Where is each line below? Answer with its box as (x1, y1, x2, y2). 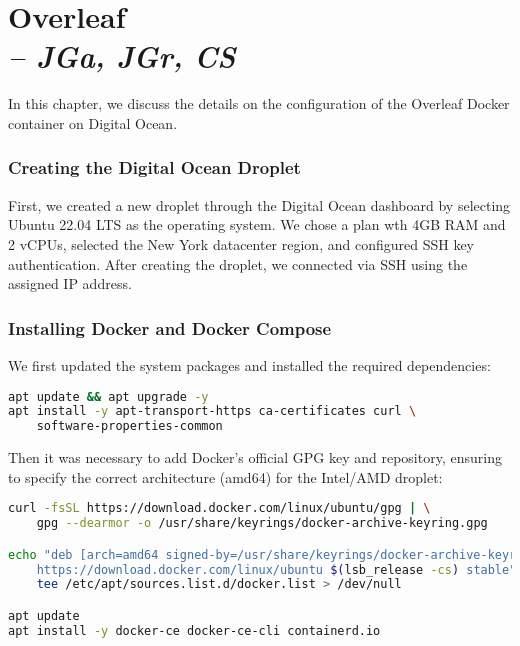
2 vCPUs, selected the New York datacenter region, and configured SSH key (8, 233, 474, 254)
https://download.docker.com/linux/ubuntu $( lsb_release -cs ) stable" (36, 562, 517, 577)
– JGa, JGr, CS (8, 35, 236, 77)
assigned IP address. (8, 273, 132, 294)
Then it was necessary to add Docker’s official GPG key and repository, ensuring (8, 447, 502, 468)
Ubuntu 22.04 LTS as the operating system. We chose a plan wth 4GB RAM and (8, 214, 506, 235)
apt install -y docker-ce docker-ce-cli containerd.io (8, 623, 381, 638)
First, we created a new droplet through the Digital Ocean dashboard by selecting (8, 194, 511, 215)
